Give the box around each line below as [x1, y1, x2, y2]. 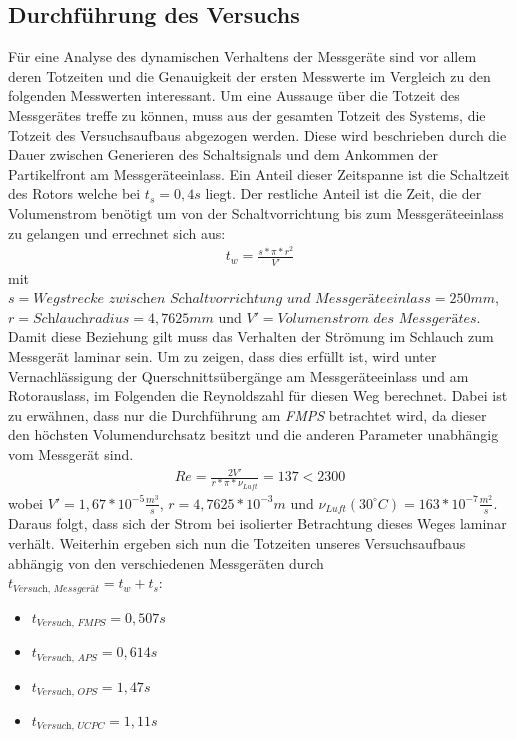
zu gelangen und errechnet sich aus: [8, 222, 226, 243]
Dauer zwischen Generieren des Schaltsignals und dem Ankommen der [8, 144, 439, 165]
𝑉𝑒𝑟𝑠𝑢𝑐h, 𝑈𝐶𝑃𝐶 [36, 721, 105, 732]
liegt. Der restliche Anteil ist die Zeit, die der [205, 183, 482, 204]
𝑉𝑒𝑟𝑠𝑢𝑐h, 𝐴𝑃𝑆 [36, 652, 98, 663]
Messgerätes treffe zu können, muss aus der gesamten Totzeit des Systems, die [8, 104, 486, 125]
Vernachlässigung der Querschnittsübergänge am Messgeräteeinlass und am [8, 365, 469, 386]
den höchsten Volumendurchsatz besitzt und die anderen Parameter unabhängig [8, 424, 499, 445]
